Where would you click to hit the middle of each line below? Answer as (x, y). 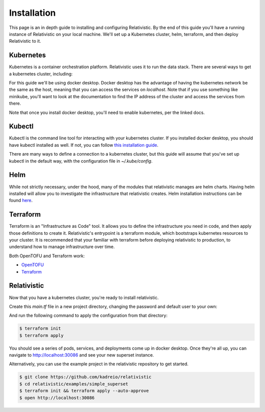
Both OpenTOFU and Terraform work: (47, 256)
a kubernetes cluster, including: (41, 74)
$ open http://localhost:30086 (57, 398)
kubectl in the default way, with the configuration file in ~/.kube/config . (81, 161)
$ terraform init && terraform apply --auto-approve (84, 391)
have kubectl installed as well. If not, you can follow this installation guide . (84, 145)
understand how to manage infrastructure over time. (62, 247)
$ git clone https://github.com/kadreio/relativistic (85, 377)
